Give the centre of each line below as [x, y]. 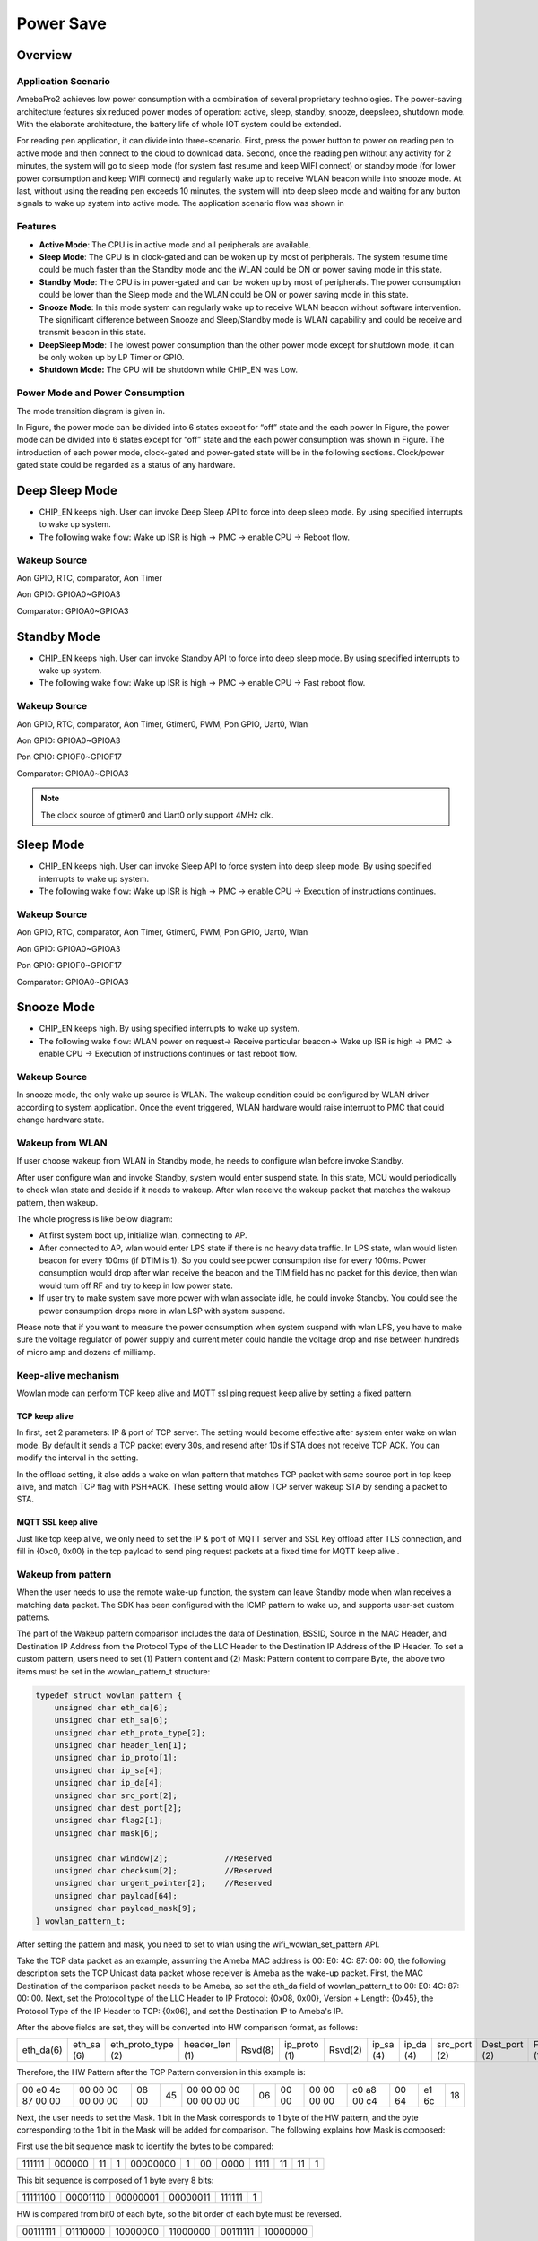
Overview [44, 55]
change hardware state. [61, 1120]
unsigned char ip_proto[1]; [116, 1758]
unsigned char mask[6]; [106, 1833]
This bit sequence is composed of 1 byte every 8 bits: [115, 2180]
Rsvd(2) [345, 2050]
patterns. [33, 1617]
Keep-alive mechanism [68, 1375]
